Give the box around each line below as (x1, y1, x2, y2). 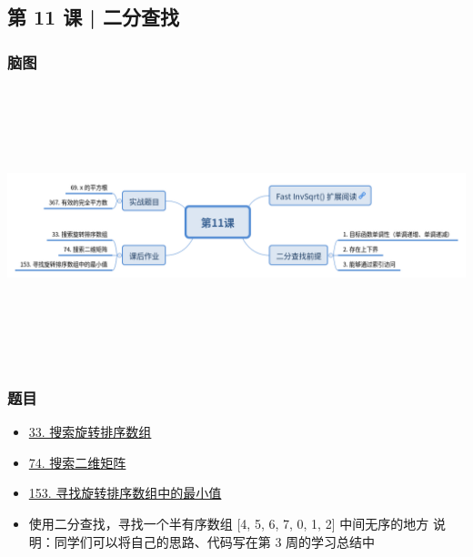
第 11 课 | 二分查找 (7, 3, 180, 31)
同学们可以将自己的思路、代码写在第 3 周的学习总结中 (54, 532, 376, 551)
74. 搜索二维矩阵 (28, 452, 126, 471)
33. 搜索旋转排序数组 (28, 422, 152, 441)
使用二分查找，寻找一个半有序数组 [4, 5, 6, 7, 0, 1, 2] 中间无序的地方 (28, 513, 429, 532)
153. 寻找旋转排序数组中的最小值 (28, 483, 222, 502)
